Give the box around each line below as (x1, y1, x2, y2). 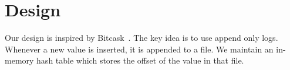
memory (5, 54, 34, 66)
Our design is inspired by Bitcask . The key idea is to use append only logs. (5, 32, 278, 44)
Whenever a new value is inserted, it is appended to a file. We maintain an (5, 43, 274, 55)
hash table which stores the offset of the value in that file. (36, 54, 244, 66)
